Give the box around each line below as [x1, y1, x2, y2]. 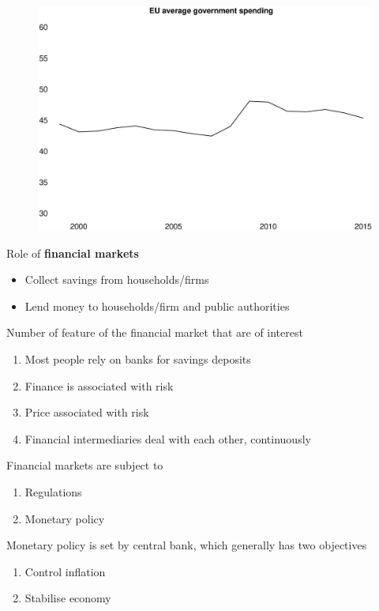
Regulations [24, 483, 82, 500]
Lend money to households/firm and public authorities [24, 297, 290, 314]
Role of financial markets [6, 244, 139, 261]
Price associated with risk [24, 404, 149, 421]
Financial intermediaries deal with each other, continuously [24, 430, 311, 447]
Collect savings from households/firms [24, 271, 209, 288]
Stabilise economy [24, 590, 111, 606]
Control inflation [24, 563, 106, 579]
